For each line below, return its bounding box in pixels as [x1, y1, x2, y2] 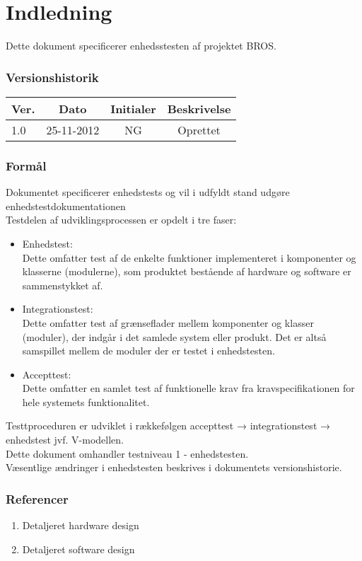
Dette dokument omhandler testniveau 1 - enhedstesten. [6, 446, 249, 461]
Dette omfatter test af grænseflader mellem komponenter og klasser [22, 315, 314, 330]
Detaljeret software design [22, 541, 135, 556]
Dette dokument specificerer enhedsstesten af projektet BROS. [6, 38, 276, 53]
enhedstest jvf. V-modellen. [6, 432, 124, 447]
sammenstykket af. [22, 277, 103, 292]
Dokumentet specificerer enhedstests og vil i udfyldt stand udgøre [6, 185, 290, 199]
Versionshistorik [6, 68, 99, 86]
